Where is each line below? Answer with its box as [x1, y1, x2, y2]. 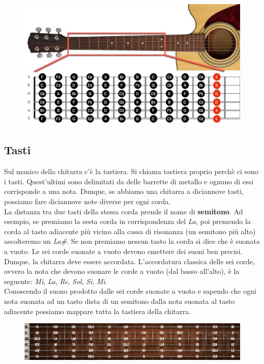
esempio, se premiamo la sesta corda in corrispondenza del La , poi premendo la [4, 216, 251, 227]
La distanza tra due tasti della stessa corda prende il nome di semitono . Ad [4, 206, 243, 216]
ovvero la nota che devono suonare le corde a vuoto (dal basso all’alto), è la [4, 266, 240, 276]
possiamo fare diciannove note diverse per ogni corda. [4, 196, 171, 207]
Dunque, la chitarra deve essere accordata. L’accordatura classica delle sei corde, [4, 256, 255, 266]
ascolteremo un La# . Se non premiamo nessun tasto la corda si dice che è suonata [4, 236, 260, 246]
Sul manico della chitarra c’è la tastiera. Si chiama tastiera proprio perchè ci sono [4, 166, 258, 177]
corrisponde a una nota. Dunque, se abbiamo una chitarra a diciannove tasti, [4, 186, 244, 197]
